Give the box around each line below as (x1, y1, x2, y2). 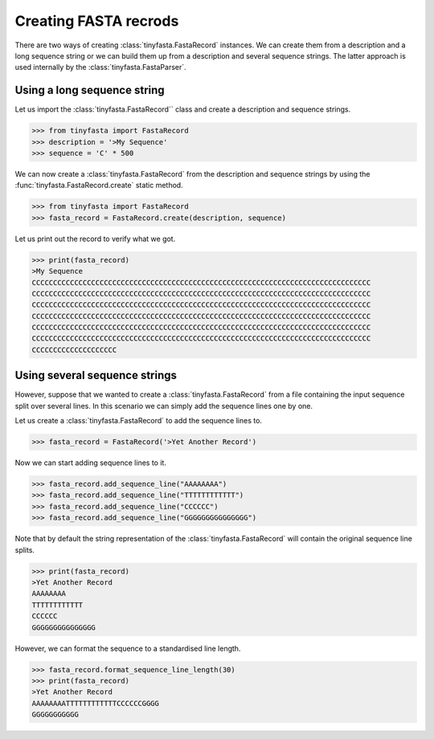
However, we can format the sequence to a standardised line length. (14, 643, 241, 653)
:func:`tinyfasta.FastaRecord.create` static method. (14, 181, 184, 190)
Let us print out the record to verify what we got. (14, 234, 176, 243)
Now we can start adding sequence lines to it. (14, 458, 166, 467)
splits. (14, 545, 35, 554)
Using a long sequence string (14, 84, 165, 97)
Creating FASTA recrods (14, 12, 179, 30)
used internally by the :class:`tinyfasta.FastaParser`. (14, 63, 186, 72)
